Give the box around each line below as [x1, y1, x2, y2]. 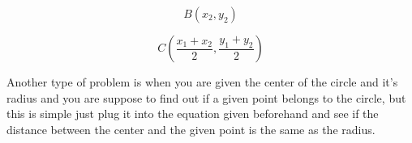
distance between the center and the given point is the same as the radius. [6, 120, 376, 137]
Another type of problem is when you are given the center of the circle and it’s [6, 74, 398, 90]
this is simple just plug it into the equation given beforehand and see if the [6, 105, 379, 122]
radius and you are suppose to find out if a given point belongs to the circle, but [6, 89, 406, 106]
